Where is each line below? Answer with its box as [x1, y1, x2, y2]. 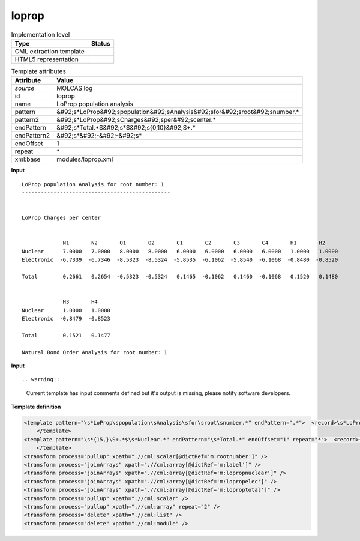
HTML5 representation [14, 55, 79, 63]
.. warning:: [22, 376, 60, 383]
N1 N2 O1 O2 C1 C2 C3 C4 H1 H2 [62, 240, 326, 246]
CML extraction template [14, 47, 85, 55]
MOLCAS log [56, 84, 93, 92]
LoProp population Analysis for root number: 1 [22, 181, 164, 187]
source [14, 84, 35, 92]
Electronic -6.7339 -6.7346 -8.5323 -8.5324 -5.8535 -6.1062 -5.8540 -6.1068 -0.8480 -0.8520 [22, 256, 338, 264]
